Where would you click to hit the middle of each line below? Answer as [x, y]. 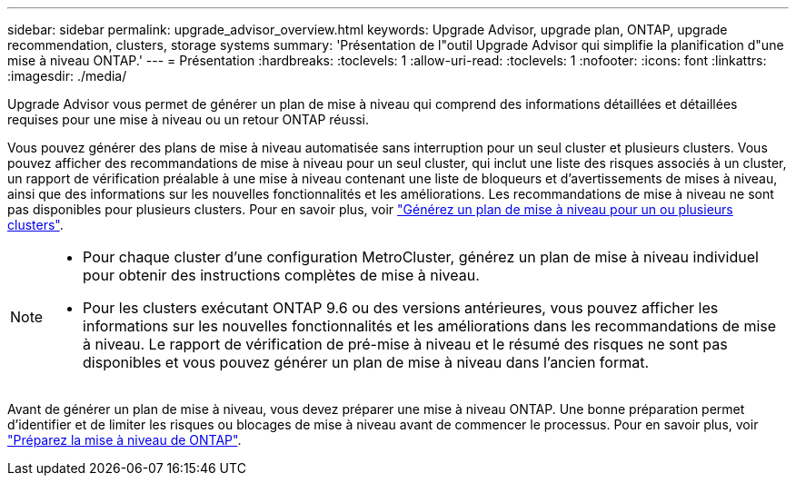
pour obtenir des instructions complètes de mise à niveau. [281, 275]
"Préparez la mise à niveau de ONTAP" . [124, 440]
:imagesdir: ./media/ [67, 76]
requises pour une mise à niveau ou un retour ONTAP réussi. [188, 119]
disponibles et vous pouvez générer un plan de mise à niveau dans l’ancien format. [366, 362]
